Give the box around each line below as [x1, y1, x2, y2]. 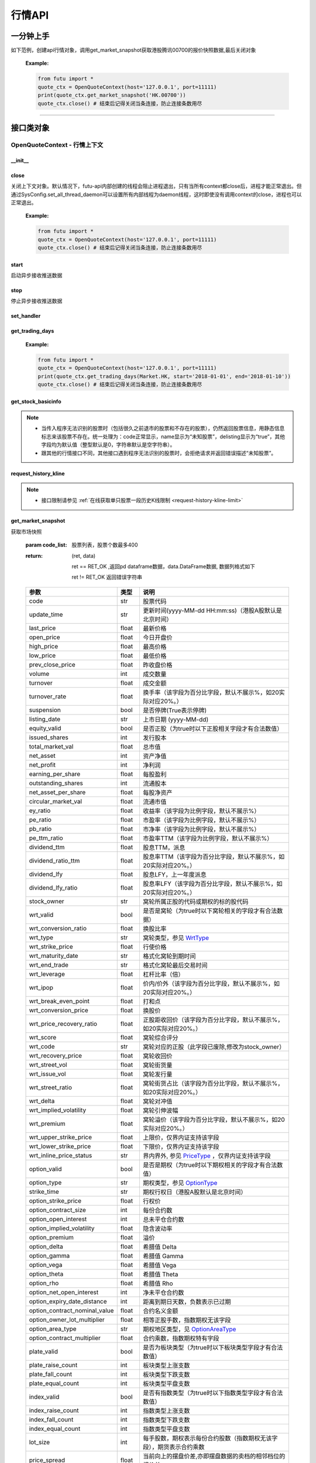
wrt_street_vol [29, 1060, 67, 1069]
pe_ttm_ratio [29, 834, 64, 842]
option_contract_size [29, 1206, 86, 1214]
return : [25, 552, 43, 559]
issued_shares [29, 733, 68, 741]
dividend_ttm [29, 843, 65, 851]
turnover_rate [29, 692, 67, 700]
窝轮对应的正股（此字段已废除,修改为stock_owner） [143, 1042, 286, 1050]
